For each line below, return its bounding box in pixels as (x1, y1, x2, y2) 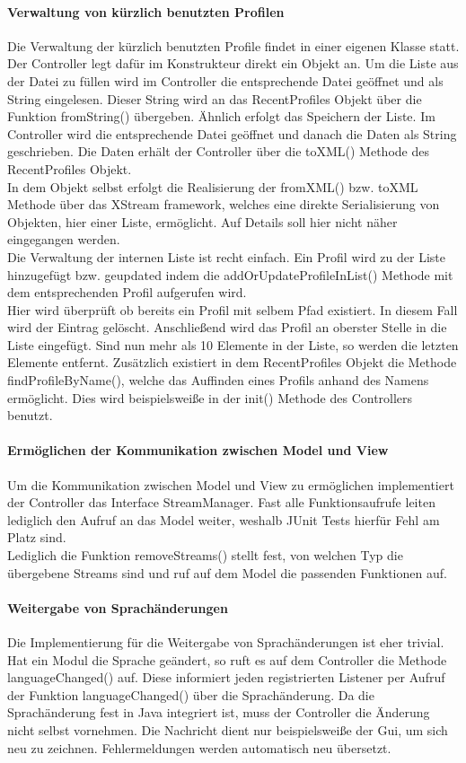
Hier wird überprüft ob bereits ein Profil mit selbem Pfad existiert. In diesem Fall (7, 300, 458, 319)
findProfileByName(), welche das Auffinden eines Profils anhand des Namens (7, 371, 429, 390)
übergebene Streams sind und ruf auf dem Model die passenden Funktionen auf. (7, 563, 447, 582)
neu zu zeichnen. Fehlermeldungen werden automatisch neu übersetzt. (7, 738, 391, 757)
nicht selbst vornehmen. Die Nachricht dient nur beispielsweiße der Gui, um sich (7, 720, 448, 739)
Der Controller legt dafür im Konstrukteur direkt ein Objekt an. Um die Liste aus (7, 54, 459, 73)
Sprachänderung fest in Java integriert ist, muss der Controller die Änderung (7, 703, 430, 722)
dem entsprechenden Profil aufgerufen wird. (7, 283, 247, 302)
